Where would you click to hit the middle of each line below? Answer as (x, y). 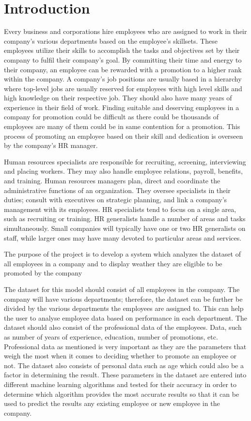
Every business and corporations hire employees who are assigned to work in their (125, 31)
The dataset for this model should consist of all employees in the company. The (122, 289)
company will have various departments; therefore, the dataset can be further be (123, 299)
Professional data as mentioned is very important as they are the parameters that (125, 346)
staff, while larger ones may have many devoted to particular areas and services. (123, 237)
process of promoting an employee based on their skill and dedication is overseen (124, 136)
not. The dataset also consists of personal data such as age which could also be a (124, 365)
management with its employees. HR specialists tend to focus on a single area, (120, 209)
